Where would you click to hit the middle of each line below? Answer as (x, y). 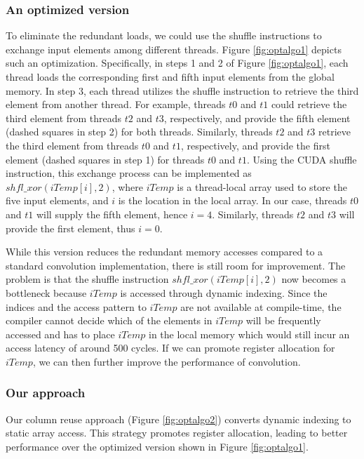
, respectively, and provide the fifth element (257, 118)
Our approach (46, 393)
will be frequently (283, 320)
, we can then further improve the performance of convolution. (167, 361)
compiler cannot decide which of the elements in (109, 320)
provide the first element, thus (70, 228)
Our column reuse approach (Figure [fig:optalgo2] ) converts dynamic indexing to (178, 419)
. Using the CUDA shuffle (302, 159)
